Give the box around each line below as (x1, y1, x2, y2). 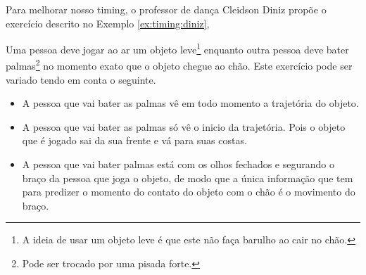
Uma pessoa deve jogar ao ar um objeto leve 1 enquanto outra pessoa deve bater (6, 40, 349, 56)
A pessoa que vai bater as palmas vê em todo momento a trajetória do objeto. (22, 96, 359, 110)
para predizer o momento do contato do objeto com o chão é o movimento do (22, 184, 355, 199)
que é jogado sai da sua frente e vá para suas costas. (22, 133, 247, 148)
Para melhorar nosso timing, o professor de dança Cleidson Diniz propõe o (6, 2, 327, 16)
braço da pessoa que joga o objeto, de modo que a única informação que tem (22, 170, 353, 185)
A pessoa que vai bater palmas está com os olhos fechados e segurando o (22, 157, 334, 172)
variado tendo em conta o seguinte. (6, 72, 156, 87)
